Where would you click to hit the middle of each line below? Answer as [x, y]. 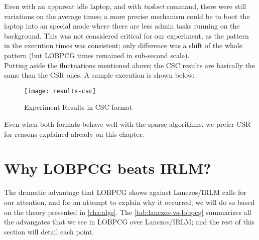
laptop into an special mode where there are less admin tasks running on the [122, 26]
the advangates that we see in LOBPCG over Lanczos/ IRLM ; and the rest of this [129, 222]
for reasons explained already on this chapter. [74, 134]
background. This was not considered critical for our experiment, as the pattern [126, 35]
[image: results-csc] [60, 91]
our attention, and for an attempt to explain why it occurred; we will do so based [129, 202]
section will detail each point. [49, 231]
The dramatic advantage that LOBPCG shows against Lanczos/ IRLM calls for [125, 192]
